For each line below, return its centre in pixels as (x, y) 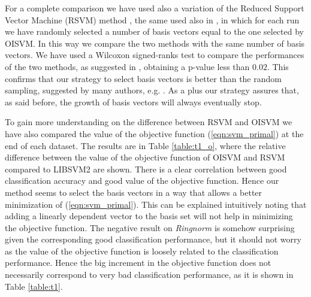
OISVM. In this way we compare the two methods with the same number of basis (155, 43)
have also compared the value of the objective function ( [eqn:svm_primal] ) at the (154, 133)
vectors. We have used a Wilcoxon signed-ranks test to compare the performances (155, 55)
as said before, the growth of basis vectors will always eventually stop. (133, 101)
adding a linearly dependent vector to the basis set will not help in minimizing (149, 216)
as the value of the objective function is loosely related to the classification (142, 251)
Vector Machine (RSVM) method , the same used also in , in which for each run (152, 19)
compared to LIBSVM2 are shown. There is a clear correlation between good (146, 169)
